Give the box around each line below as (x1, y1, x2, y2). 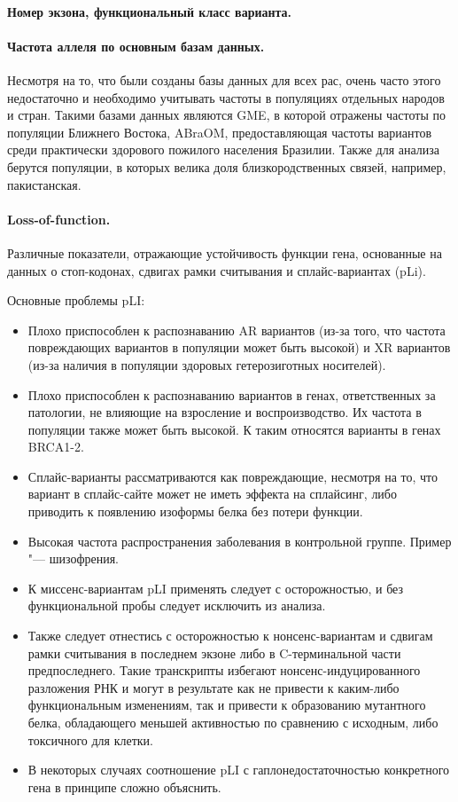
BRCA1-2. (27, 437, 84, 456)
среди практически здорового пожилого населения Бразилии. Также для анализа (7, 140, 439, 159)
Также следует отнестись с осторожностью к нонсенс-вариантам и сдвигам (27, 626, 433, 645)
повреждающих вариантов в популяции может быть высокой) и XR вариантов (27, 338, 451, 357)
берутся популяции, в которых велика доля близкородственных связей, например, (7, 157, 446, 176)
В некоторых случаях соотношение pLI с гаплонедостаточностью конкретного (27, 760, 450, 779)
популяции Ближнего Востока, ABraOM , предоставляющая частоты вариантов (7, 122, 431, 141)
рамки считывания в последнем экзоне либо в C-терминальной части (27, 643, 401, 662)
